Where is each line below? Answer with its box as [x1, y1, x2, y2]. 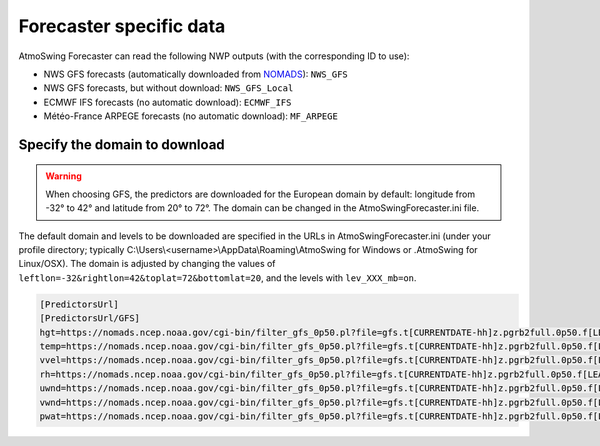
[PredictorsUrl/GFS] [39, 313, 140, 324]
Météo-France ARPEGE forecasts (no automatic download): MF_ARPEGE [43, 110, 339, 122]
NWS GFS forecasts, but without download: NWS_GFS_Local [43, 82, 294, 94]
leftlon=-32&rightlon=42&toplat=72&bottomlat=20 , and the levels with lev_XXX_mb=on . [18, 271, 417, 284]
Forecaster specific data [18, 15, 226, 37]
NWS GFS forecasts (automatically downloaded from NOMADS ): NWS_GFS [43, 68, 349, 80]
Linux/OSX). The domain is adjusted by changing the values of [18, 258, 276, 270]
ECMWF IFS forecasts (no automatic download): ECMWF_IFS [43, 96, 292, 108]
